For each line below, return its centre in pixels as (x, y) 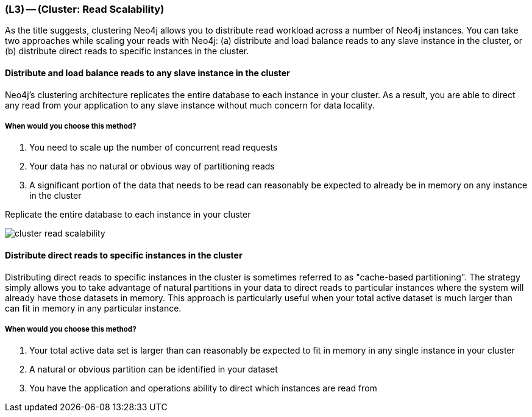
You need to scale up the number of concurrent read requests (154, 148)
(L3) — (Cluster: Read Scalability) (85, 9)
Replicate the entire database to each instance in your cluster (128, 215)
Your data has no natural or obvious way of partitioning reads (152, 166)
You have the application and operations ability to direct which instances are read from (203, 388)
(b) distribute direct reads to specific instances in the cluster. (127, 51)
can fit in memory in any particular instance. (93, 308)
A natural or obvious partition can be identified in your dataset (154, 369)
